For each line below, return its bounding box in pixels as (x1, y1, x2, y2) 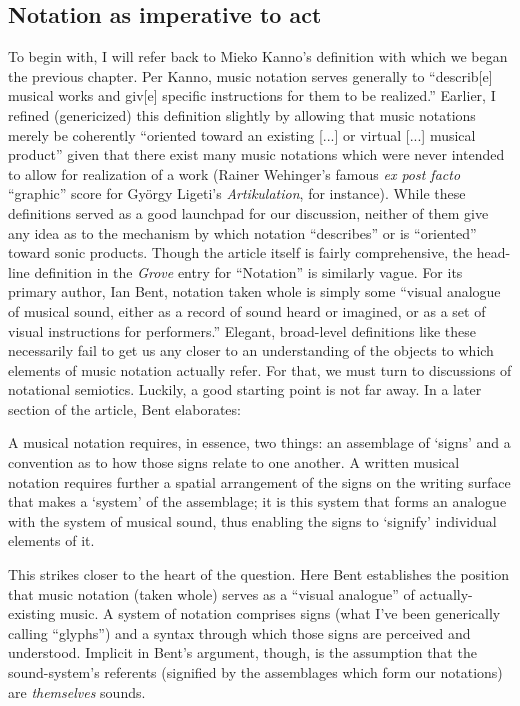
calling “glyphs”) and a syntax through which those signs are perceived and (8, 622, 471, 643)
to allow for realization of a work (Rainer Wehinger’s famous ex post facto (8, 163, 461, 184)
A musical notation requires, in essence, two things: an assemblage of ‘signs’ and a (8, 432, 511, 453)
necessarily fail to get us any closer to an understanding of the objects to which (8, 340, 494, 361)
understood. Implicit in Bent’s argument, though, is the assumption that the (8, 642, 477, 663)
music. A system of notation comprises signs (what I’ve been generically (59, 603, 501, 624)
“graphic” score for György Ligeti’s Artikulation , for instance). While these (8, 183, 466, 204)
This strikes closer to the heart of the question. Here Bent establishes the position (8, 564, 510, 585)
